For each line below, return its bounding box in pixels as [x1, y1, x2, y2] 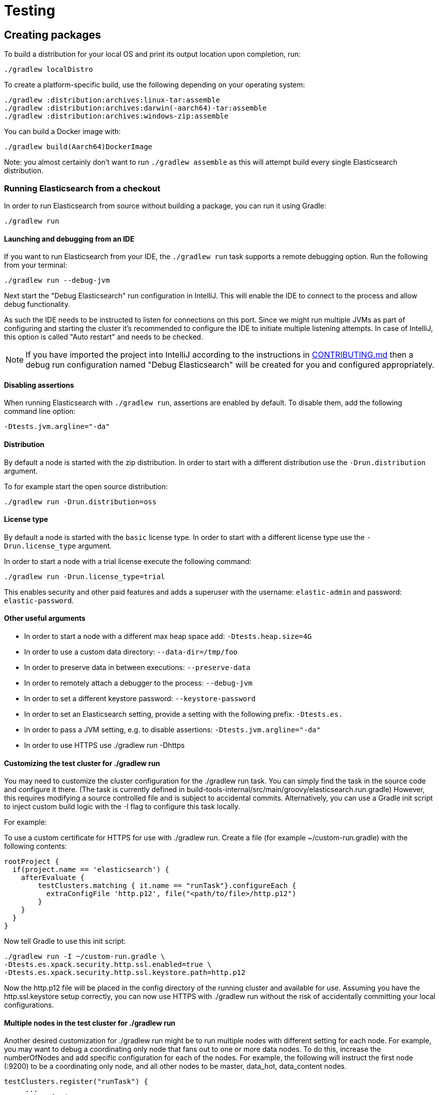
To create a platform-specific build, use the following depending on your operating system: [4, 80, 305, 89]
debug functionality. [4, 300, 70, 309]
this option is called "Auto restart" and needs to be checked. [4, 333, 203, 342]
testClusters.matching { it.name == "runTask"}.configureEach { [38, 882, 296, 890]
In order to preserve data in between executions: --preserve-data [24, 663, 251, 672]
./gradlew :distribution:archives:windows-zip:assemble [4, 112, 229, 121]
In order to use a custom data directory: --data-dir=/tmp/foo [24, 647, 238, 656]
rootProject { [4, 857, 59, 866]
